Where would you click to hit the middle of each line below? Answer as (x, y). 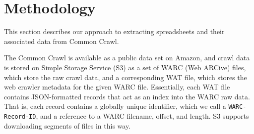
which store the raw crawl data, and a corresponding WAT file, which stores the (126, 77)
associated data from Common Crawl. (62, 41)
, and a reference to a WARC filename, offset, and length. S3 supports (142, 115)
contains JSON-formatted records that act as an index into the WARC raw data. (127, 96)
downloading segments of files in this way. (67, 125)
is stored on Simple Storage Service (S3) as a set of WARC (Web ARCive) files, (125, 67)
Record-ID (20, 116)
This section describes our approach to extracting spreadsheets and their (114, 31)
